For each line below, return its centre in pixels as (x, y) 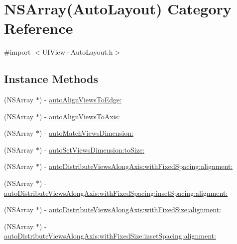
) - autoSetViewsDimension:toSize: (92, 149)
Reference (39, 28)
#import (17, 52)
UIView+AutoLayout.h (77, 52)
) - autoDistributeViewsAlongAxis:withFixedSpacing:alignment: (136, 166)
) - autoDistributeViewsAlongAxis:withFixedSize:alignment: (130, 209)
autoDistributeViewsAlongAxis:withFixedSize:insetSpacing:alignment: (110, 236)
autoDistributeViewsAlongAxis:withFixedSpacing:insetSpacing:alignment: (116, 193)
